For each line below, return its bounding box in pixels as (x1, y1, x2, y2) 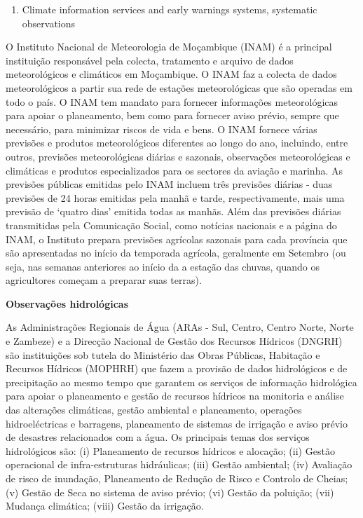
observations (22, 15, 76, 30)
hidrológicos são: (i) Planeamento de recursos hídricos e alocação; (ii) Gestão (6, 443, 335, 458)
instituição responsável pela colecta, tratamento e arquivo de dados (6, 53, 294, 67)
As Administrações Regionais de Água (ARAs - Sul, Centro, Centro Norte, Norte (6, 320, 354, 334)
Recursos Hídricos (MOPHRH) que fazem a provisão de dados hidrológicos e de (6, 361, 348, 376)
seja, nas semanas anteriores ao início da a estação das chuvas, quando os (6, 259, 320, 273)
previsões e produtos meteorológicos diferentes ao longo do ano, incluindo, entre (6, 135, 348, 150)
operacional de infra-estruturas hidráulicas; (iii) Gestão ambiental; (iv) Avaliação (6, 457, 352, 472)
